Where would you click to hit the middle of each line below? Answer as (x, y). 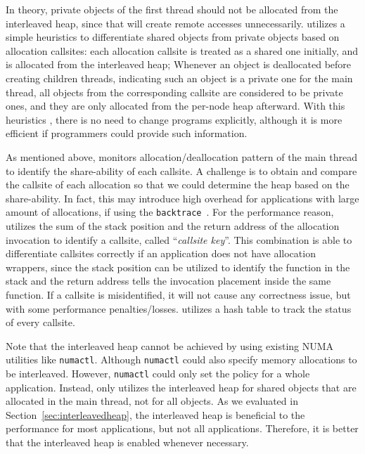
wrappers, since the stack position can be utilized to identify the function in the (178, 267)
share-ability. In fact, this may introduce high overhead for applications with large (182, 198)
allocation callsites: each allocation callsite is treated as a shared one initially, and (182, 50)
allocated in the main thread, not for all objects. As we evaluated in (152, 401)
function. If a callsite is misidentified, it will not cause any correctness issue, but (178, 294)
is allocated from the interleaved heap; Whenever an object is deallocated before (179, 64)
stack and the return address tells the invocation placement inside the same (168, 281)
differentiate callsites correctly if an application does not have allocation (161, 253)
